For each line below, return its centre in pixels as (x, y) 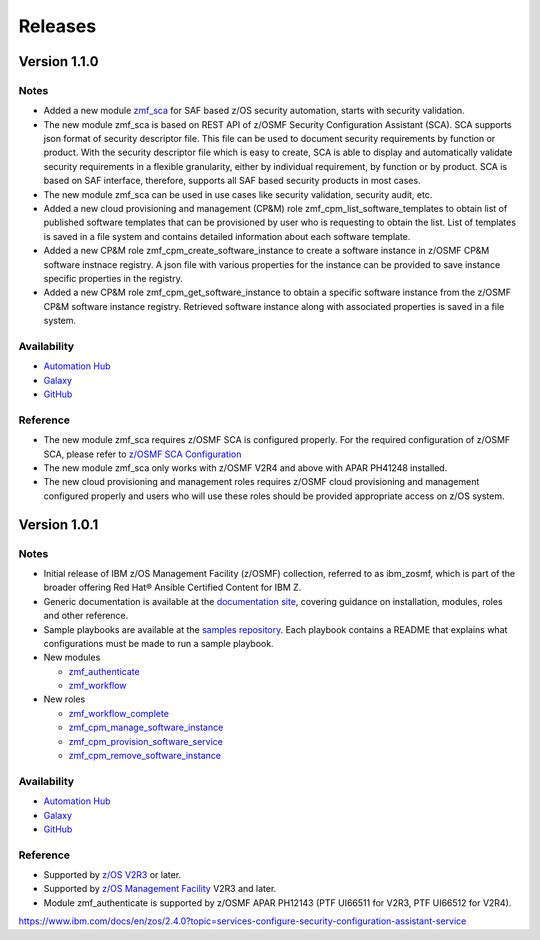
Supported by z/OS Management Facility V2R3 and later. (160, 889)
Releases (57, 26)
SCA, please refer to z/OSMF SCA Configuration (142, 454)
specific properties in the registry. (113, 278)
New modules (72, 657)
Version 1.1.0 (58, 61)
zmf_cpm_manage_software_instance (146, 727)
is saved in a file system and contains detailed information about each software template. (227, 236)
